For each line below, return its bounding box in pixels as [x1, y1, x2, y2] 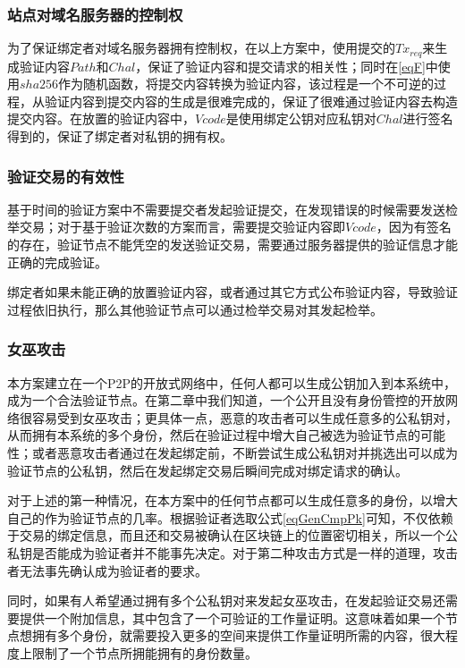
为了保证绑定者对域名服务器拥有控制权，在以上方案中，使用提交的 [7, 38, 395, 57]
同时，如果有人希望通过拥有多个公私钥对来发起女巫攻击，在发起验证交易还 [7, 591, 445, 610]
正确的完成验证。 [7, 252, 107, 271]
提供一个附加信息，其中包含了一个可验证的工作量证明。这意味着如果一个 [19, 608, 445, 627]
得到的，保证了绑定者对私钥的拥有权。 [7, 127, 232, 146]
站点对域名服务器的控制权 [7, 3, 183, 25]
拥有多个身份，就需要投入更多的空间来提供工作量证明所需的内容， [31, 626, 420, 645]
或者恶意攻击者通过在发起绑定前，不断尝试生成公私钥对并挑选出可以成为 [31, 444, 458, 462]
